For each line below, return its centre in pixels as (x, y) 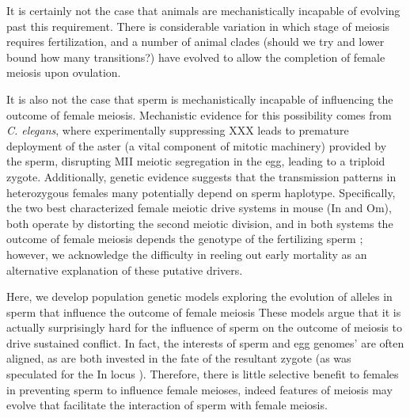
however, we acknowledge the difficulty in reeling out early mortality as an (187, 254)
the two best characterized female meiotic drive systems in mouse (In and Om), (199, 208)
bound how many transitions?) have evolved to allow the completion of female (196, 57)
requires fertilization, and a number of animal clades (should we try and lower (196, 42)
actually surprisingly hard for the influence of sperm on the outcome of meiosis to (204, 327)
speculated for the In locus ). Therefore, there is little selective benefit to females (203, 374)
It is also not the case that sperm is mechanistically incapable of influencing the (200, 99)
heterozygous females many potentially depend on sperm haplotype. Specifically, (201, 192)
